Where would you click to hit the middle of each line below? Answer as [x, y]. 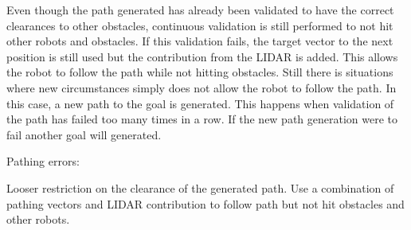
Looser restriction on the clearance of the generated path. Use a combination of [200, 187]
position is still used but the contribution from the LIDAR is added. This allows [202, 56]
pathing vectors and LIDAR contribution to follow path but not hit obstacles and [205, 203]
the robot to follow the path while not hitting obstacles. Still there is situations [200, 72]
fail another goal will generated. [84, 134]
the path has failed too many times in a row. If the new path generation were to [202, 119]
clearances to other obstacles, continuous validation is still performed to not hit [200, 25]
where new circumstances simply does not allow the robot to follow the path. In [202, 87]
